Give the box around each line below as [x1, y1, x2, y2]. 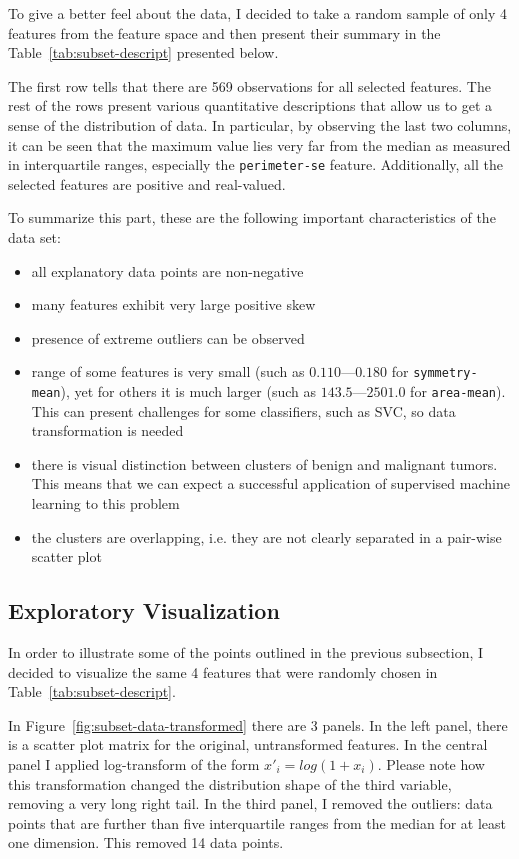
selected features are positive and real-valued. [8, 173, 286, 194]
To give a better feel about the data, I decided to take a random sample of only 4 [8, 3, 508, 23]
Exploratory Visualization [8, 595, 280, 626]
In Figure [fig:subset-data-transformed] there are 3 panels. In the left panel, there [8, 714, 508, 735]
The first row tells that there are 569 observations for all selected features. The [8, 75, 491, 96]
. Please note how [377, 754, 485, 775]
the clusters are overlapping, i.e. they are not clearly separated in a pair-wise [31, 526, 502, 547]
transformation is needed [31, 420, 184, 441]
